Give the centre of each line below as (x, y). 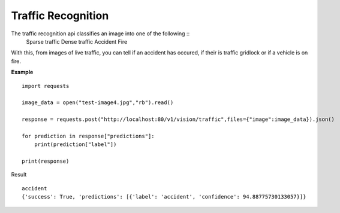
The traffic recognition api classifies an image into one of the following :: (100, 34)
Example (22, 72)
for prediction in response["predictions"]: (88, 136)
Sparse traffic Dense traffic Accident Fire (77, 41)
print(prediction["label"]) (75, 144)
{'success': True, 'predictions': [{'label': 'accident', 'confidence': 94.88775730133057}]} (164, 197)
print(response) (46, 161)
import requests (46, 86)
